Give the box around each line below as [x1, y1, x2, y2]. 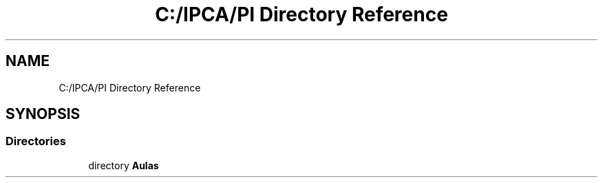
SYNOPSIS [6, 105, 81, 123]
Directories [6, 134, 66, 149]
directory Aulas [88, 159, 159, 171]
